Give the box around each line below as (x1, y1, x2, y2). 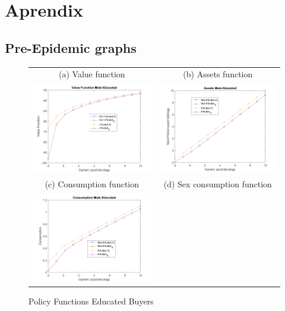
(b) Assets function (183, 68, 253, 80)
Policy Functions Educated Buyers (28, 295, 154, 307)
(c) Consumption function (45, 177, 140, 190)
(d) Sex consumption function (163, 177, 272, 190)
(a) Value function (59, 68, 125, 80)
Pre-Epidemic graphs (5, 38, 137, 56)
